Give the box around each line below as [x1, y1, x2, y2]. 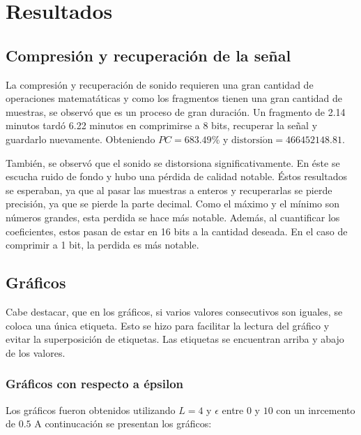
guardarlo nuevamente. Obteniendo [6, 131, 155, 146]
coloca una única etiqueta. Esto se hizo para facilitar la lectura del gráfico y [6, 318, 330, 332]
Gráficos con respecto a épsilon [6, 375, 184, 392]
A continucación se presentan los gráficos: [34, 416, 212, 431]
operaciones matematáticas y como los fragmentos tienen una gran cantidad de [6, 91, 342, 105]
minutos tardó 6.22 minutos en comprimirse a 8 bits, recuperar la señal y [6, 118, 318, 133]
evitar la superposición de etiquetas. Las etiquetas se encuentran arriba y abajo [6, 332, 344, 346]
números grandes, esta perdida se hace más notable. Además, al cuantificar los [6, 209, 340, 224]
